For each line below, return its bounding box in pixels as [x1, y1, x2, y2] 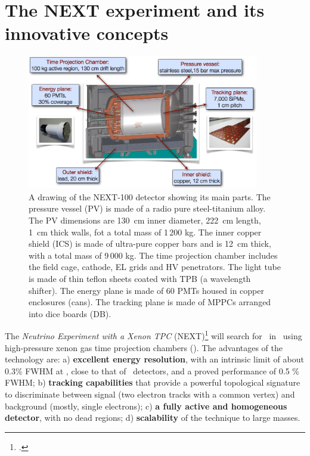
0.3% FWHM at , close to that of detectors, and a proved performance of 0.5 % [5, 364, 299, 377]
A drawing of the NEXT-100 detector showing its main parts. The [29, 190, 271, 203]
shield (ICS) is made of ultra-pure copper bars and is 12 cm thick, [29, 237, 271, 250]
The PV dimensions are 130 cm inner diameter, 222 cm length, [29, 213, 261, 226]
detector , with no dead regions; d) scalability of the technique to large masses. [5, 411, 300, 424]
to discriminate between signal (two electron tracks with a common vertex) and [5, 387, 295, 400]
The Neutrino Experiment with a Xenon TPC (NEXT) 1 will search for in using [5, 328, 302, 342]
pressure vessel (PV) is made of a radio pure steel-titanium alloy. [29, 202, 266, 215]
